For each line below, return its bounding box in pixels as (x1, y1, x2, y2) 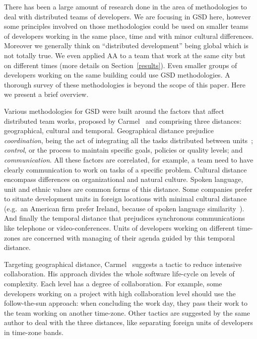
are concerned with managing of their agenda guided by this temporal (22, 232, 235, 243)
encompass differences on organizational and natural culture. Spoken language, (4, 174, 243, 184)
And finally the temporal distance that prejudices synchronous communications (4, 213, 245, 223)
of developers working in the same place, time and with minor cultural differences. (4, 30, 254, 41)
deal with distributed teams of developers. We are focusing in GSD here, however (4, 11, 251, 21)
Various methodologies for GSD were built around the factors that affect (4, 105, 225, 116)
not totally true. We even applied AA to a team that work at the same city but (4, 50, 246, 60)
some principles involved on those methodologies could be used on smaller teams (4, 21, 249, 31)
